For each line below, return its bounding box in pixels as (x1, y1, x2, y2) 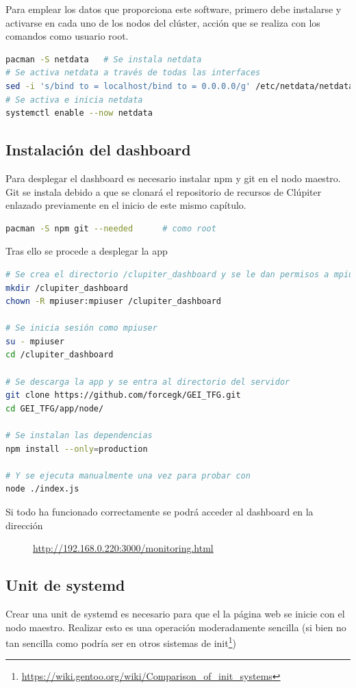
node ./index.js (5, 484, 79, 494)
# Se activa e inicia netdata (5, 94, 143, 105)
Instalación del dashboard (5, 139, 191, 160)
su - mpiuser (5, 336, 64, 346)
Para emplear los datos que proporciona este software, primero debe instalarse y (5, 2, 342, 16)
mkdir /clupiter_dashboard (5, 283, 128, 293)
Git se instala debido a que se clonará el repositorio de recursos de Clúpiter (5, 184, 322, 199)
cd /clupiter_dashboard (5, 350, 114, 360)
